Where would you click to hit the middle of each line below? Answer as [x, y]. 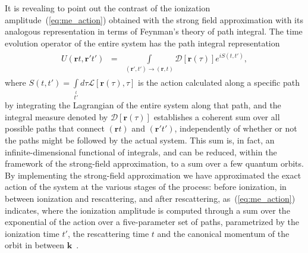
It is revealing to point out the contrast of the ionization [108, 8]
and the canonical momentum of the [223, 233]
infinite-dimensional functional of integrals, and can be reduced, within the [141, 152]
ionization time [32, 233]
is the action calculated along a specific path [219, 82]
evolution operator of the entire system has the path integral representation [142, 43]
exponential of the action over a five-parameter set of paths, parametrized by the [152, 222]
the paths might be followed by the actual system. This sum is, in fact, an [140, 140]
